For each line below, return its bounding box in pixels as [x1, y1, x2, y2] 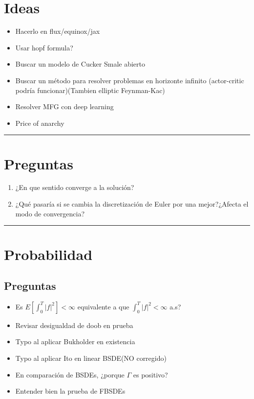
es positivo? [133, 369, 168, 379]
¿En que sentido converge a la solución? [15, 182, 134, 192]
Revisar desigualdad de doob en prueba [15, 320, 133, 330]
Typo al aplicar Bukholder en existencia [15, 336, 135, 347]
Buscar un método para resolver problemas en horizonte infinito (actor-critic [15, 75, 244, 85]
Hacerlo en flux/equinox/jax [15, 26, 100, 36]
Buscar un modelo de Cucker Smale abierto [15, 59, 145, 69]
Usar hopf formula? [15, 42, 73, 52]
